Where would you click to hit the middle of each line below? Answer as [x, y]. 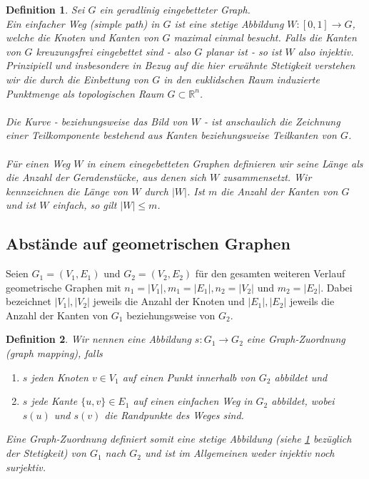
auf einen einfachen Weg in [193, 401]
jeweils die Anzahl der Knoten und [169, 301]
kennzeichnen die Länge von [67, 191]
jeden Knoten [60, 377]
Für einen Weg [38, 163]
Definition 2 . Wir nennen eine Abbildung [98, 339]
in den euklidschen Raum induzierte [242, 79]
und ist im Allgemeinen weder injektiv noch [239, 453]
